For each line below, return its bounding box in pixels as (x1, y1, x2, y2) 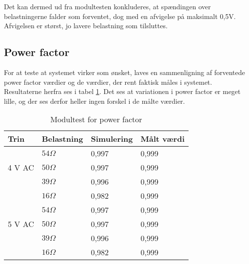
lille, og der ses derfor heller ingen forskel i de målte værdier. (4, 95, 185, 106)
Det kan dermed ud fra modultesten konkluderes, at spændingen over (4, 1, 211, 11)
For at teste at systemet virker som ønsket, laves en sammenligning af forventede (4, 67, 245, 77)
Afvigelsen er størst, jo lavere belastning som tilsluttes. (4, 20, 168, 31)
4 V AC (8, 162, 34, 173)
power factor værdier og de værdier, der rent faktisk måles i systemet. (4, 76, 212, 87)
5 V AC (8, 218, 34, 230)
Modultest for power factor (50, 113, 142, 125)
